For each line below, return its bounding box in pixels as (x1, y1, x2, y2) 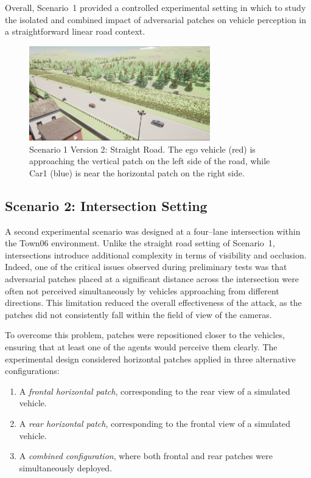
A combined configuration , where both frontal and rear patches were (19, 449, 273, 462)
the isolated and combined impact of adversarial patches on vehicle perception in (5, 13, 307, 26)
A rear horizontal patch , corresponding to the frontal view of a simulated (19, 417, 291, 430)
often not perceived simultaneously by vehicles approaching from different (5, 284, 279, 297)
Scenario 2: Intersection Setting (5, 196, 208, 215)
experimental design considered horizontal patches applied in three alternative (5, 352, 296, 365)
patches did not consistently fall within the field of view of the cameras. (5, 308, 272, 320)
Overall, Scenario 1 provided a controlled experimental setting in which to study (5, 1, 306, 13)
